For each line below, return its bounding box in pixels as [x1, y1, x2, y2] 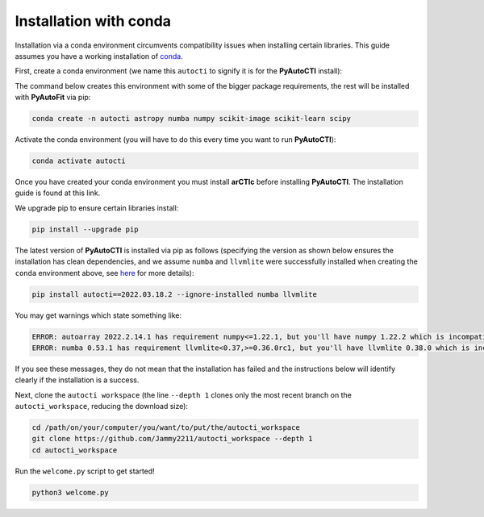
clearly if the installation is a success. [15, 375, 140, 385]
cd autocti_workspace [31, 445, 118, 455]
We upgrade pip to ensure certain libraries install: [15, 202, 179, 213]
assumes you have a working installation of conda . [15, 51, 183, 60]
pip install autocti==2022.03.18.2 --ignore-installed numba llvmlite [31, 290, 318, 298]
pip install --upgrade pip [31, 224, 139, 234]
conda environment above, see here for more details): [15, 268, 194, 277]
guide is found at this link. [15, 188, 101, 198]
